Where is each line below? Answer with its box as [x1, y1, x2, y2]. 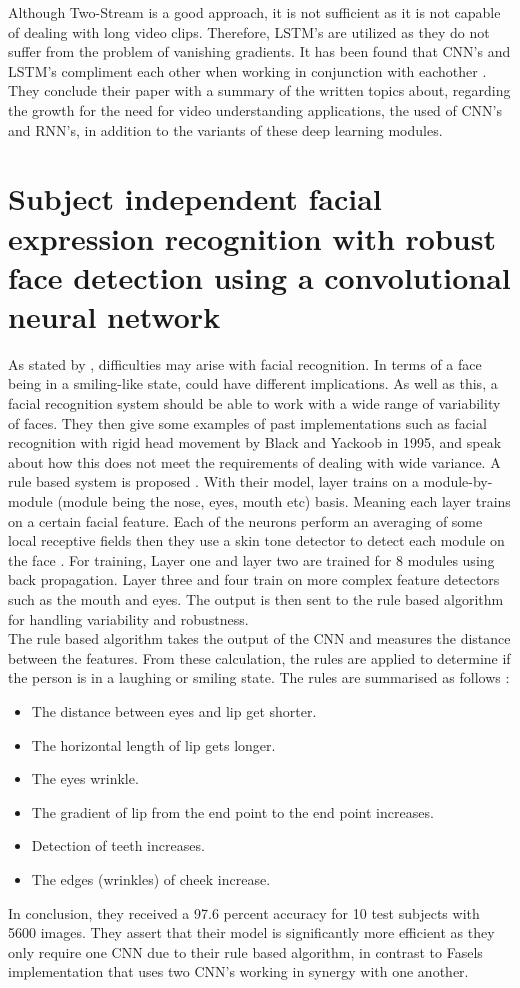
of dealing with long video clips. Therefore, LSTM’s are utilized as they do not [8, 21, 490, 42]
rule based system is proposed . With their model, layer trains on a [8, 471, 419, 492]
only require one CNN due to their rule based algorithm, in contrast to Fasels [8, 941, 483, 962]
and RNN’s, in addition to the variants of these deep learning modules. [8, 119, 443, 140]
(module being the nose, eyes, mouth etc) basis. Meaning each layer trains [57, 491, 511, 511]
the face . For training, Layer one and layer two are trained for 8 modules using [8, 549, 495, 570]
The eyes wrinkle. [31, 768, 139, 789]
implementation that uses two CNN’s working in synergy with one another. [8, 961, 469, 982]
